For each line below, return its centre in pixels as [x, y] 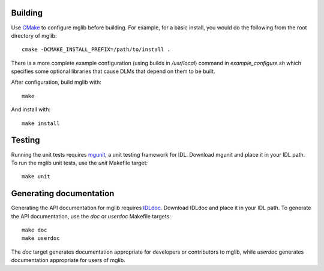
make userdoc [41, 238]
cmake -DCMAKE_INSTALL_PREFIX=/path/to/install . [96, 50]
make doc [34, 230]
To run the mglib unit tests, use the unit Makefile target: [79, 163]
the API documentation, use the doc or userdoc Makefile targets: [91, 216]
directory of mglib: [34, 35]
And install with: [31, 109]
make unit [36, 177]
